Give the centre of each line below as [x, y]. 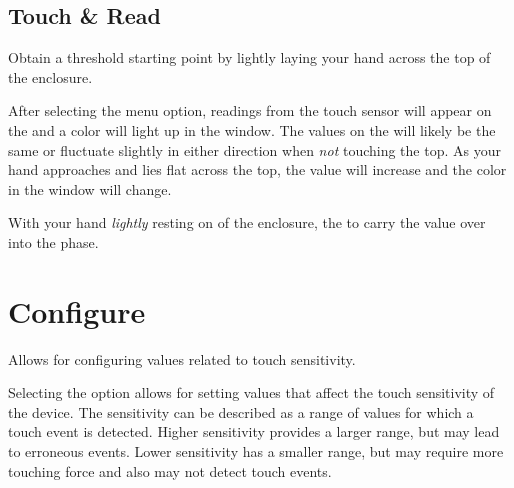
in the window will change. [90, 188]
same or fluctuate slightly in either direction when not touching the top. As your [254, 149]
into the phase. [53, 241]
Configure [77, 310]
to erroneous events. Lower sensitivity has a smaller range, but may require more [256, 451]
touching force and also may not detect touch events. [170, 470]
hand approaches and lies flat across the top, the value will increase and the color [257, 169]
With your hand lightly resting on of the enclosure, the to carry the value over [247, 222]
